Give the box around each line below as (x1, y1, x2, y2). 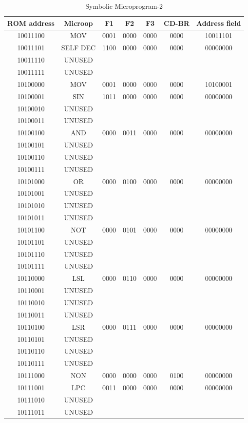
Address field (196, 18, 241, 28)
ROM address (7, 18, 55, 28)
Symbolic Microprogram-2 (85, 1, 163, 11)
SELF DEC (61, 42, 96, 53)
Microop (64, 18, 93, 28)
